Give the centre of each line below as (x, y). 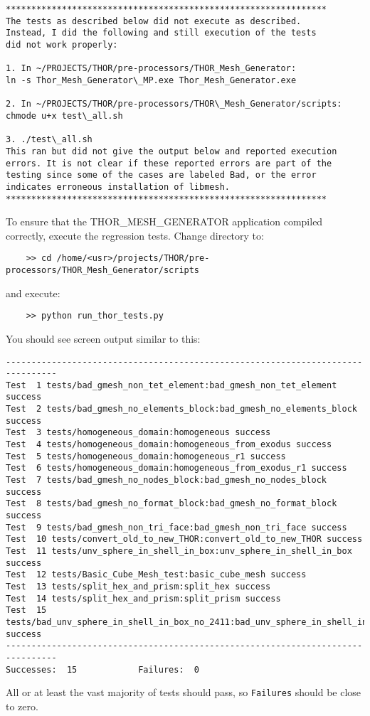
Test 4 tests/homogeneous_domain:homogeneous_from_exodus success (169, 445)
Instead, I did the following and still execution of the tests (161, 33)
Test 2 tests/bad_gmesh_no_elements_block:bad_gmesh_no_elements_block (181, 409)
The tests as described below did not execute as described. (154, 21)
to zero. (22, 706)
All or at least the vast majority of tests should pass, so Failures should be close (184, 692)
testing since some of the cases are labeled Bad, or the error (161, 175)
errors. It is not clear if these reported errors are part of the (169, 163)
